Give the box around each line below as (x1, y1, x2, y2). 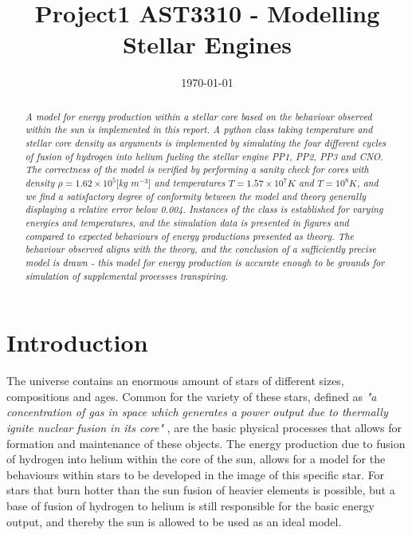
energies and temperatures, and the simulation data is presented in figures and (25, 215, 349, 229)
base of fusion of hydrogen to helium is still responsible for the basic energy (6, 497, 375, 513)
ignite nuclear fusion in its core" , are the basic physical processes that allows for (6, 419, 402, 435)
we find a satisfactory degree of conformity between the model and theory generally (25, 189, 366, 203)
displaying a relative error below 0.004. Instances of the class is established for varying (25, 203, 383, 216)
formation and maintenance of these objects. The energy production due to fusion (6, 435, 406, 451)
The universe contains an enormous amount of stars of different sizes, (6, 372, 344, 389)
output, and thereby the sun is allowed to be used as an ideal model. (6, 513, 342, 529)
